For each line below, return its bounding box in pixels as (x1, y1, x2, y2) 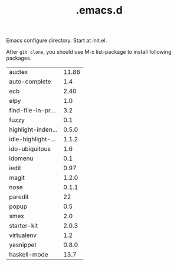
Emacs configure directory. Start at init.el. (6, 37, 107, 44)
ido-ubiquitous (9, 145, 51, 153)
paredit (9, 193, 29, 201)
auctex (9, 68, 28, 76)
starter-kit (9, 222, 38, 230)
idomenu (9, 154, 34, 163)
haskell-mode (9, 251, 48, 259)
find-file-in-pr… (9, 106, 56, 115)
